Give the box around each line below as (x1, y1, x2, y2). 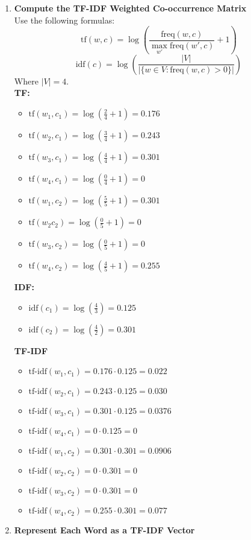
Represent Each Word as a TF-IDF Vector (14, 524, 195, 536)
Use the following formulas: (14, 13, 115, 26)
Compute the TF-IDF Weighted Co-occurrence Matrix (14, 2, 247, 14)
